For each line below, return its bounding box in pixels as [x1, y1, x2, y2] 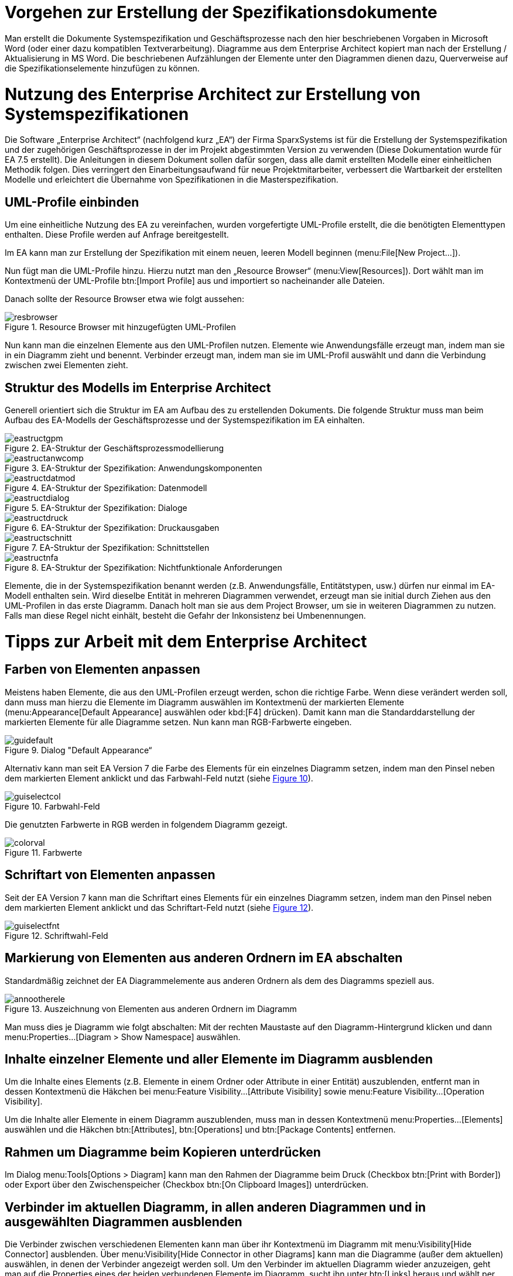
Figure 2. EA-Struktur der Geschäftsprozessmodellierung [5, 443, 224, 453]
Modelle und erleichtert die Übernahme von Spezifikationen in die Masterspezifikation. [5, 174, 338, 185]
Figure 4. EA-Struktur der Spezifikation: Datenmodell [5, 482, 207, 493]
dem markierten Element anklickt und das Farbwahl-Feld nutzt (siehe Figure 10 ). [5, 773, 313, 783]
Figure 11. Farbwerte [5, 847, 83, 857]
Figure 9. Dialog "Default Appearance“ [5, 745, 152, 755]
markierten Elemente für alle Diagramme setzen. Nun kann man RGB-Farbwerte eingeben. [5, 716, 352, 727]
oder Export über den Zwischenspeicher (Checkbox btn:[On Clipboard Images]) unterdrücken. [5, 1179, 369, 1190]
